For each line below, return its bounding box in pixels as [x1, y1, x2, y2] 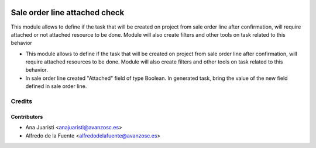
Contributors [11, 113, 43, 120]
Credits [11, 97, 32, 105]
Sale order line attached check [11, 8, 125, 17]
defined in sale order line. [25, 83, 87, 90]
